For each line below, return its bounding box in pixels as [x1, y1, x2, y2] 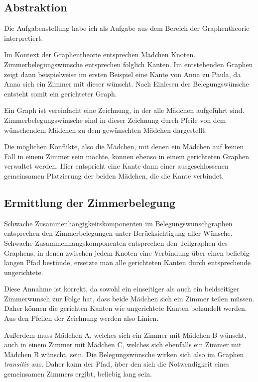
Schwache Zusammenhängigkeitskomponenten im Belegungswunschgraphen [4, 218, 233, 228]
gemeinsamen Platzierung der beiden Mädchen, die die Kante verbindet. [4, 170, 224, 181]
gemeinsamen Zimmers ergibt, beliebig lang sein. [4, 369, 152, 379]
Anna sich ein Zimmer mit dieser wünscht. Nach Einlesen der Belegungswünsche [4, 79, 249, 89]
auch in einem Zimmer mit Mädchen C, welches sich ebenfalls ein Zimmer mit [4, 339, 242, 350]
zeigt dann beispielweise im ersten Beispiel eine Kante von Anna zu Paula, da [4, 69, 241, 79]
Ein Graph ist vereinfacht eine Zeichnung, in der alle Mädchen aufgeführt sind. [4, 105, 245, 115]
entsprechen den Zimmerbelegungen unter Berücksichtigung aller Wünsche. [4, 228, 233, 238]
